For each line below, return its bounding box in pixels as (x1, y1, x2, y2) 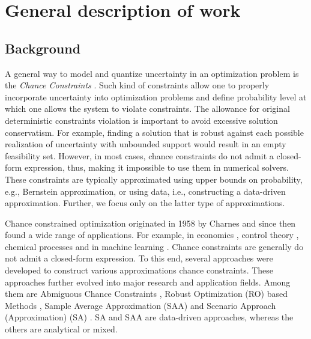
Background (5, 38, 81, 57)
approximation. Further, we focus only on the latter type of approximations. (5, 197, 285, 209)
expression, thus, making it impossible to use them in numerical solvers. (25, 161, 289, 174)
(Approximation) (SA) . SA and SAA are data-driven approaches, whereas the (5, 311, 294, 323)
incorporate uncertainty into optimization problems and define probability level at (5, 90, 307, 103)
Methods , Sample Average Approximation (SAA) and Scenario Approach (5, 299, 276, 311)
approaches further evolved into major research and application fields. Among (5, 275, 291, 288)
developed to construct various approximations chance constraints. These (5, 264, 274, 276)
